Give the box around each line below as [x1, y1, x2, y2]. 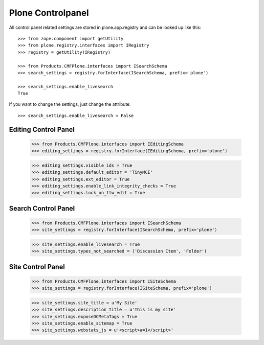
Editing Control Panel [9, 125, 75, 134]
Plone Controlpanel [9, 7, 89, 18]
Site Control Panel [9, 262, 65, 271]
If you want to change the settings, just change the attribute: [9, 101, 131, 107]
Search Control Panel [9, 204, 75, 212]
